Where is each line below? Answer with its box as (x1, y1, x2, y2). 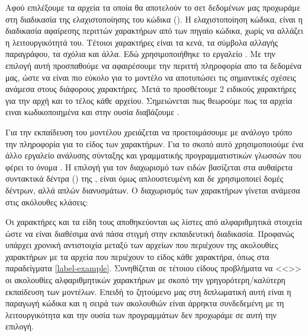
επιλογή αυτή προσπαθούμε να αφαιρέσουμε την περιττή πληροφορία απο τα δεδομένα (5, 59, 302, 71)
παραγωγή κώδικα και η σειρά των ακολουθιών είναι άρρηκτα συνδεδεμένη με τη (5, 297, 284, 309)
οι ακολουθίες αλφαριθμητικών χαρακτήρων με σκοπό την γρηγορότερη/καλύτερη (5, 274, 285, 286)
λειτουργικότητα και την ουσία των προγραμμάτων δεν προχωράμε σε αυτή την (5, 308, 277, 321)
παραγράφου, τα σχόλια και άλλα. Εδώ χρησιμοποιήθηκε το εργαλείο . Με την (5, 47, 275, 60)
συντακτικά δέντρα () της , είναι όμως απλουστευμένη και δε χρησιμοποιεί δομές (5, 172, 284, 185)
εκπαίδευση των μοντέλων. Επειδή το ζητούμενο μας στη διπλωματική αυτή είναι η (5, 285, 291, 297)
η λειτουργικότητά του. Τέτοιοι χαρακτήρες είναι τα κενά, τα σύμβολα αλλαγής (5, 36, 278, 48)
